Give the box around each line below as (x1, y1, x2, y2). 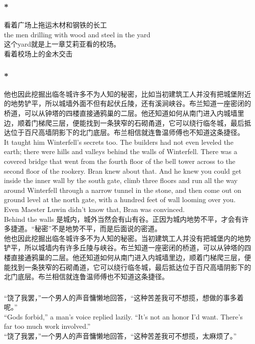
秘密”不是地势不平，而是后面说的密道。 (34, 223, 162, 234)
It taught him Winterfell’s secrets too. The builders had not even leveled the (4, 136, 233, 147)
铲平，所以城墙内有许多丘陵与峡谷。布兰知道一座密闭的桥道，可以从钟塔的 (4, 242, 244, 253)
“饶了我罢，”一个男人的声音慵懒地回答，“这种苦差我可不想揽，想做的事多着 (4, 292, 244, 302)
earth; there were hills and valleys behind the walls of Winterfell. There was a (4, 146, 237, 157)
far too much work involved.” (4, 321, 91, 331)
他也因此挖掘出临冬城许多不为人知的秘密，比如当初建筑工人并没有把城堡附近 (4, 88, 251, 99)
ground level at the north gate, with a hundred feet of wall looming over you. (4, 194, 236, 205)
